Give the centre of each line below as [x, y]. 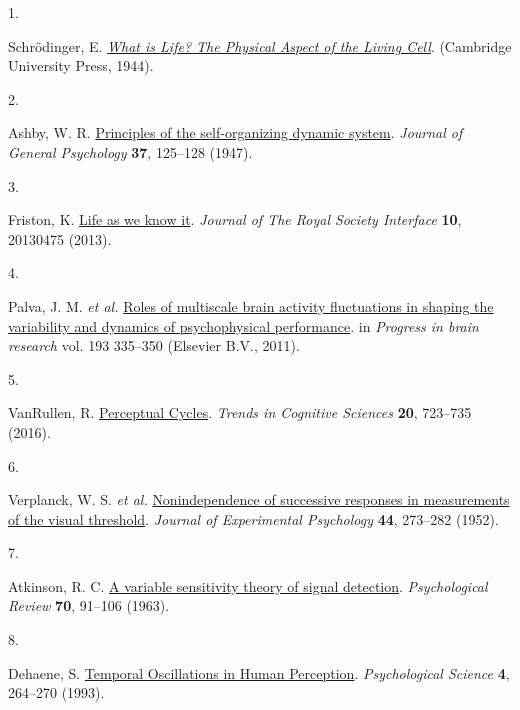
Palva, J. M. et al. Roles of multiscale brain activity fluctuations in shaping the [251, 305]
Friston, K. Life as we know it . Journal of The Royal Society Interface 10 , [235, 219]
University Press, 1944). [81, 65]
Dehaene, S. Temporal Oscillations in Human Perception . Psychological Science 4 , [259, 672]
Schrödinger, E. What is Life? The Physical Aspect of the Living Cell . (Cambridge [260, 45]
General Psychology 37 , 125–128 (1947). [130, 151]
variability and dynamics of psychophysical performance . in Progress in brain [243, 325]
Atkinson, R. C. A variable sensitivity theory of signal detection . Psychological [248, 585]
